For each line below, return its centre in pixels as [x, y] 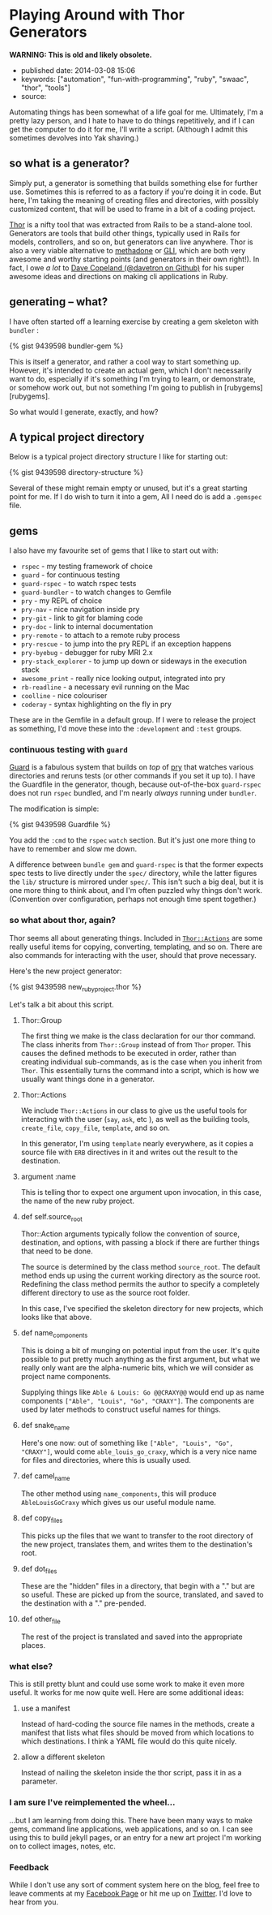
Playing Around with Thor [97, 15]
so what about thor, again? [63, 921]
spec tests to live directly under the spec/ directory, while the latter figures [133, 873]
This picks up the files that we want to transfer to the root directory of [137, 1535]
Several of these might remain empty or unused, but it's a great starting [128, 488]
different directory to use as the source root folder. [105, 1293]
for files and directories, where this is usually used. [106, 1460]
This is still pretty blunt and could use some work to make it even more [127, 1684]
